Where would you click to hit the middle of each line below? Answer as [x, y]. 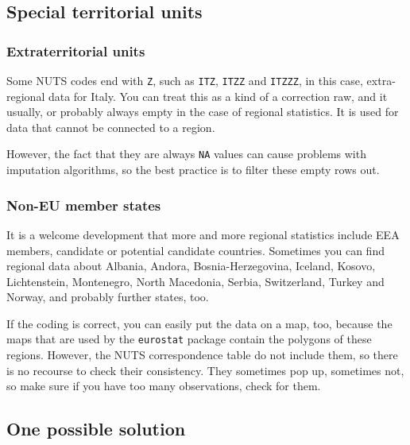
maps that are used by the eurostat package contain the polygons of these [189, 339]
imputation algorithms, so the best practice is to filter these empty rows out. [193, 170]
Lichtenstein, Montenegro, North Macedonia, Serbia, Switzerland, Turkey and [195, 281]
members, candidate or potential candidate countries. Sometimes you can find [195, 250]
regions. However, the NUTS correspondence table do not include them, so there [202, 355]
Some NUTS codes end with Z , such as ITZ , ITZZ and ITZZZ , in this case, [185, 80]
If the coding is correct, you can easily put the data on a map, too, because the [199, 323]
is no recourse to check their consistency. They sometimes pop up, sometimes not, [205, 370]
